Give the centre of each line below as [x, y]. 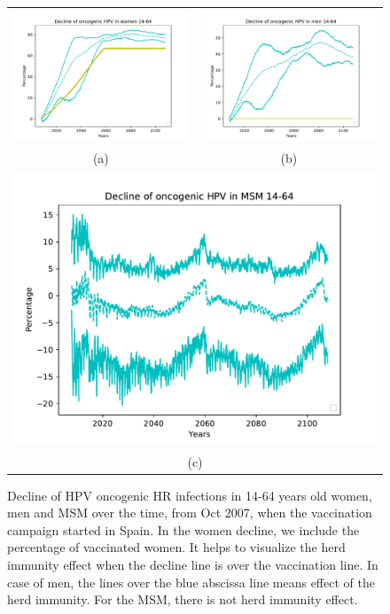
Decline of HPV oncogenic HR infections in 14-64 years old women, [190, 495]
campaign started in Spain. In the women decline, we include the [183, 529]
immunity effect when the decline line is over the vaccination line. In [193, 564]
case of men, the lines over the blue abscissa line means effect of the [191, 582]
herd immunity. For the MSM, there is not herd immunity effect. [183, 599]
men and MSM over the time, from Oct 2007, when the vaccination [190, 513]
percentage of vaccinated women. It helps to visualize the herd [176, 547]
